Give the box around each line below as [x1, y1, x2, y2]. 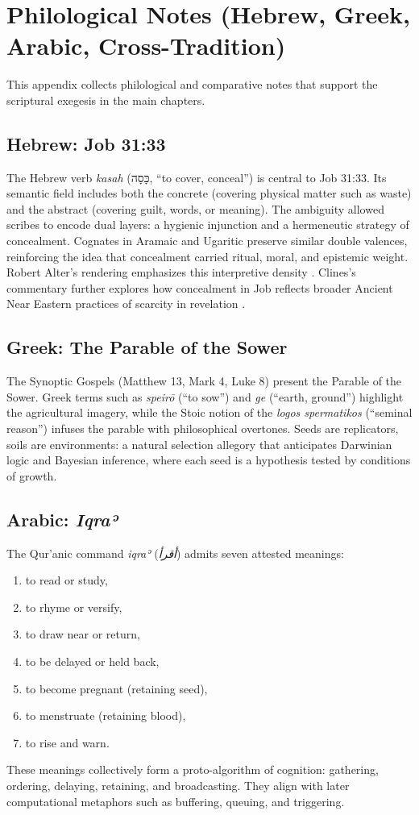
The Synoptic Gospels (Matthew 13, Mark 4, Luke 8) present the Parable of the [6, 372, 402, 389]
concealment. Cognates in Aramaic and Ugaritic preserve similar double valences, [6, 232, 408, 249]
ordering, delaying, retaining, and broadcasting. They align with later [6, 776, 350, 793]
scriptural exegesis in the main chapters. [6, 91, 205, 108]
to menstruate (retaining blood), [25, 707, 186, 724]
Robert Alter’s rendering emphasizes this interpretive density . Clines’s [6, 264, 356, 281]
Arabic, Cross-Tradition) [6, 29, 286, 62]
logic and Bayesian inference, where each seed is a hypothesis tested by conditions [6, 451, 411, 468]
